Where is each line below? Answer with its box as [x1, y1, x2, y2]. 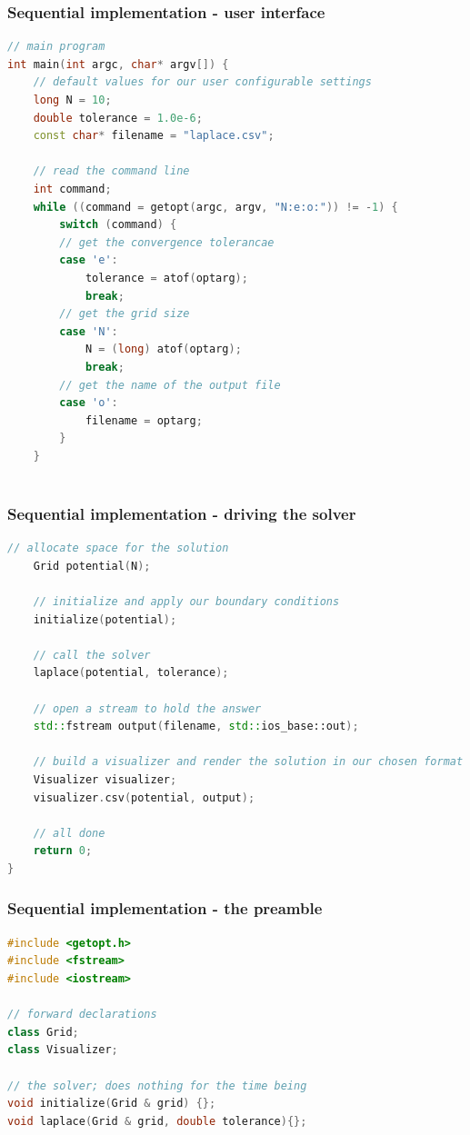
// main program [7, 40, 105, 54]
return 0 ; [33, 844, 93, 858]
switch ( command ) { [59, 218, 177, 232]
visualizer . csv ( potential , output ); [33, 791, 255, 804]
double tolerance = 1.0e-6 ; [33, 111, 203, 124]
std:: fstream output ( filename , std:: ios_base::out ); [33, 720, 359, 733]
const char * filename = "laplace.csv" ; [33, 129, 275, 143]
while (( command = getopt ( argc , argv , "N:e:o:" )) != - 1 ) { [33, 200, 398, 214]
